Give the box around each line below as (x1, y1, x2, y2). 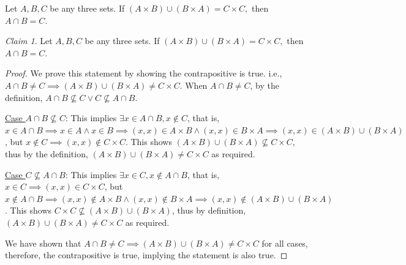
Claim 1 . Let (5, 34, 53, 47)
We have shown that (5, 236, 81, 249)
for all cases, (261, 236, 308, 249)
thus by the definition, (5, 147, 88, 160)
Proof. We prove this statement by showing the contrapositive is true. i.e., (5, 67, 282, 80)
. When (179, 78, 208, 91)
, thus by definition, (171, 204, 246, 217)
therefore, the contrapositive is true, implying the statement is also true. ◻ (5, 248, 288, 261)
